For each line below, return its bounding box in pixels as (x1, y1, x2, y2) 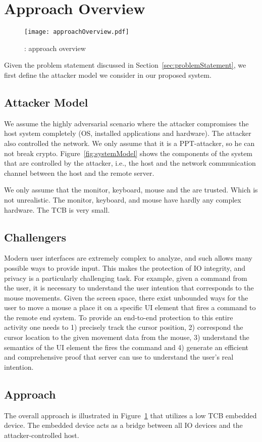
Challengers (4, 229, 67, 244)
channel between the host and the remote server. (4, 167, 154, 178)
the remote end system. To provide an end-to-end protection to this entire (4, 312, 233, 322)
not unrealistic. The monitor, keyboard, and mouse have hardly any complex (4, 194, 241, 205)
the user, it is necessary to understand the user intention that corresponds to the (4, 282, 254, 293)
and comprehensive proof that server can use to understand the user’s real (4, 352, 234, 362)
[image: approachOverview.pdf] (24, 28, 129, 36)
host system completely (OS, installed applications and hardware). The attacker (4, 128, 251, 138)
